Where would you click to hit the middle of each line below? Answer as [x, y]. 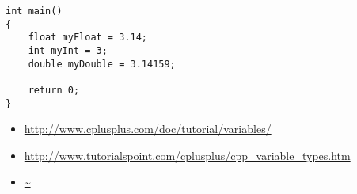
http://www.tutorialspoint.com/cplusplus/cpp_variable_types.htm [187, 155]
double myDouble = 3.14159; [102, 64]
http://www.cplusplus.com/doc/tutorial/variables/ [148, 129]
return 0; [54, 90]
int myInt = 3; [68, 50]
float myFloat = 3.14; [87, 38]
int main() [34, 11]
